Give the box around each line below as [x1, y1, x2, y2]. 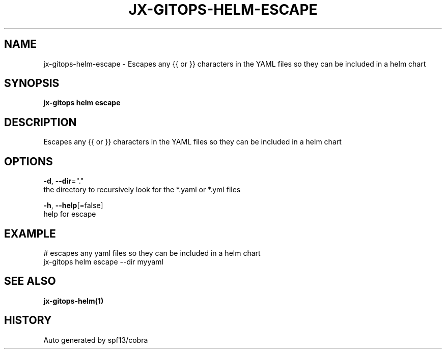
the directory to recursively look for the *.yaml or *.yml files [43, 185, 241, 194]
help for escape [43, 210, 96, 219]
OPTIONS [4, 155, 53, 168]
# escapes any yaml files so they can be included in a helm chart [43, 248, 261, 257]
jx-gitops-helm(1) [43, 296, 104, 305]
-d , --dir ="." [43, 176, 84, 186]
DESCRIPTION [4, 115, 77, 129]
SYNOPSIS [4, 77, 60, 90]
